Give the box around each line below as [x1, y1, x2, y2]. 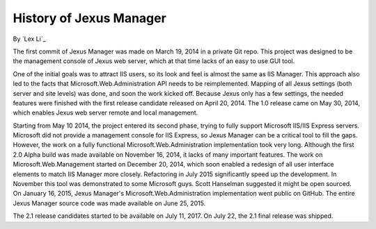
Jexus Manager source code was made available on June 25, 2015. [13, 198, 206, 207]
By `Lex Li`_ [13, 35, 47, 43]
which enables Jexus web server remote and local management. [13, 108, 198, 117]
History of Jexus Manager [13, 10, 166, 26]
